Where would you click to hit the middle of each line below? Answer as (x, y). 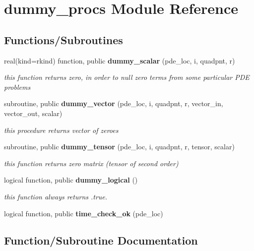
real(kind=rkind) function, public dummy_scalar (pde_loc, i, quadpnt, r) (120, 60)
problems (17, 87)
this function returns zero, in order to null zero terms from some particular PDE (127, 77)
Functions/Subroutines (63, 39)
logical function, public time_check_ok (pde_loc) (84, 213)
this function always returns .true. (56, 196)
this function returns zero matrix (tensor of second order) (91, 163)
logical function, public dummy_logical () (71, 180)
